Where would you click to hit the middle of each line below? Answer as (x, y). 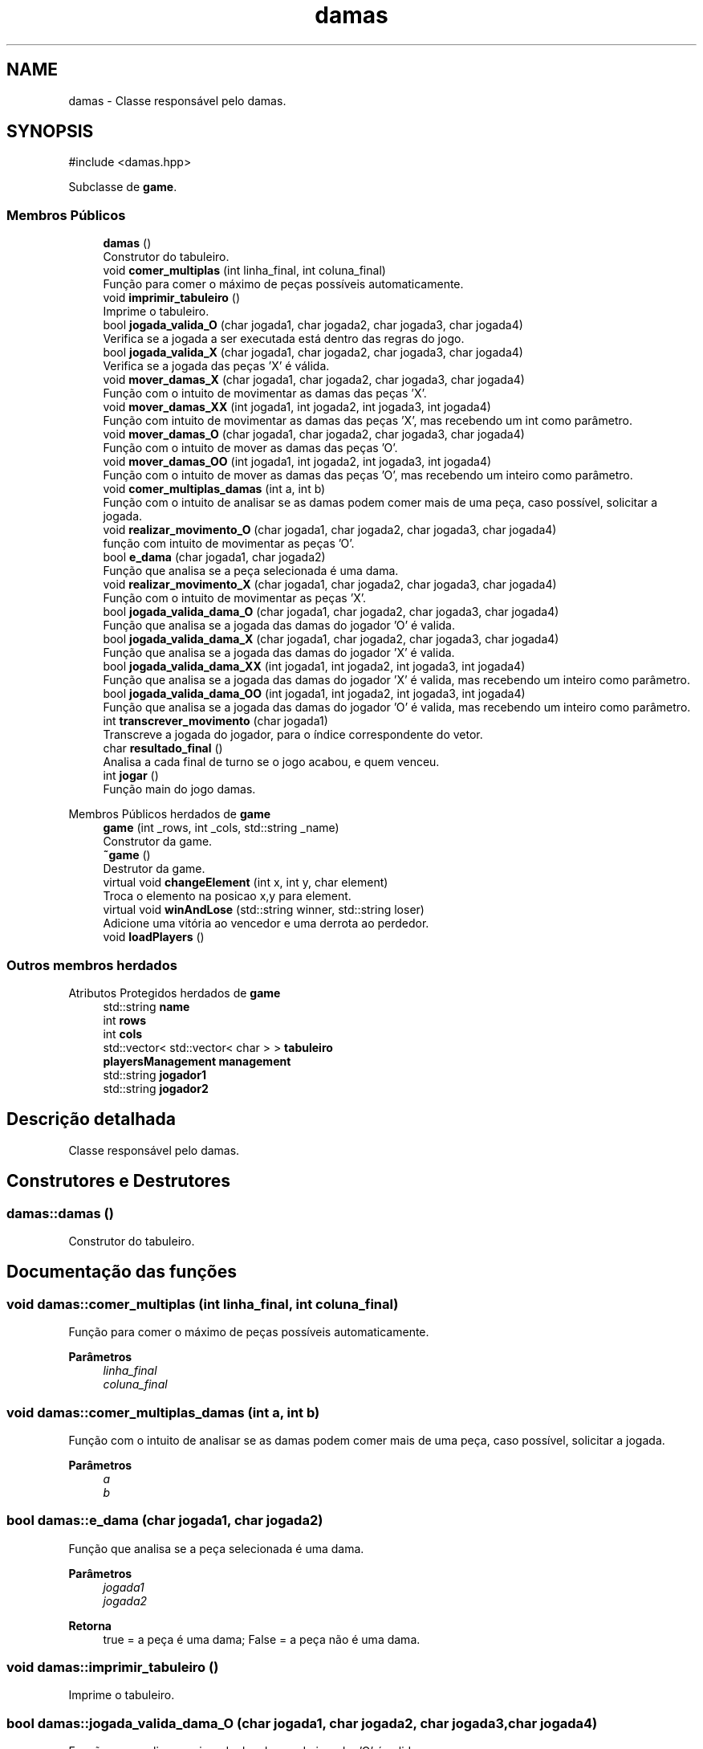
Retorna (90, 1625)
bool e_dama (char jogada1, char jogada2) (214, 557)
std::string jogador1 (154, 1074)
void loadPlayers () (154, 937)
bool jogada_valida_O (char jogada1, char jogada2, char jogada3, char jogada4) (313, 325)
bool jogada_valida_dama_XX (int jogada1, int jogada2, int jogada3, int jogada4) (314, 667)
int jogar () (131, 776)
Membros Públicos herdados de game (170, 814)
